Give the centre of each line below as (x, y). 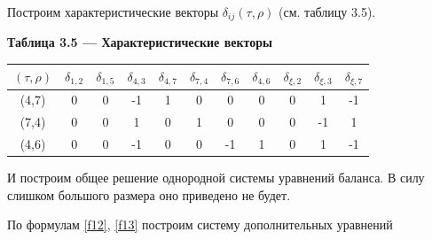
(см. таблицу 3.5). (327, 12)
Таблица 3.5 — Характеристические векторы (140, 42)
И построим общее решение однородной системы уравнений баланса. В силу (216, 178)
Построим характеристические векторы (113, 12)
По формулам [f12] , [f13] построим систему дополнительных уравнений (200, 225)
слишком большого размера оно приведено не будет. (149, 194)
